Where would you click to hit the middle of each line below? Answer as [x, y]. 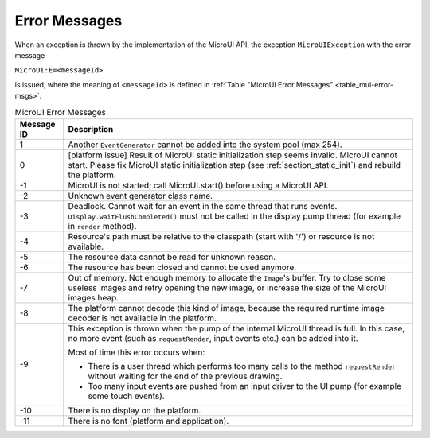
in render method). [102, 226]
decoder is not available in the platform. [142, 318]
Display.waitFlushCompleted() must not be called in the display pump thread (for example [235, 216]
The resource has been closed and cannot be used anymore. [182, 267]
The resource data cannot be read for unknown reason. [172, 257]
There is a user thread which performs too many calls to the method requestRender [242, 366]
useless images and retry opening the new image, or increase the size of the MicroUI [227, 288]
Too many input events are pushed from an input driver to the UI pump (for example [245, 386]
